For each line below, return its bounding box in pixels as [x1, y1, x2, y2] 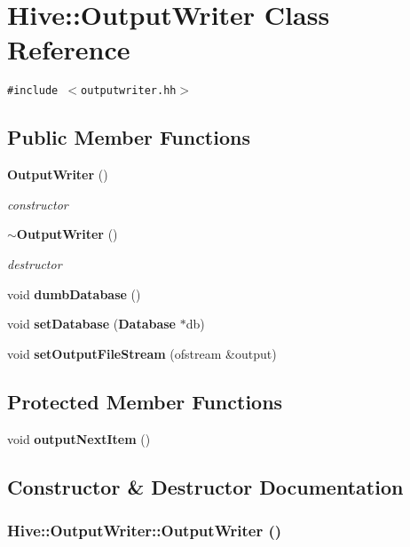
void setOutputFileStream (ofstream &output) [7, 344, 277, 362]
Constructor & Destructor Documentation [7, 472, 404, 500]
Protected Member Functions [7, 387, 283, 415]
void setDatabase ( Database [7, 314, 176, 333]
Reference [7, 31, 130, 67]
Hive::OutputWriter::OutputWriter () [7, 519, 282, 541]
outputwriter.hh [81, 84, 177, 98]
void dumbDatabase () [7, 284, 141, 303]
